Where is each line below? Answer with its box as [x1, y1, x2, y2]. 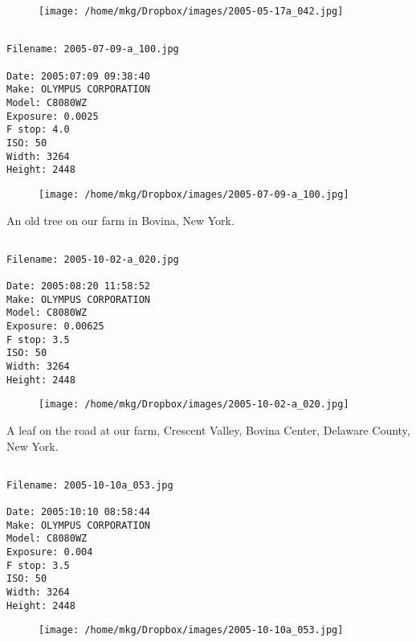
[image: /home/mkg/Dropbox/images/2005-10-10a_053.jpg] [39, 624, 344, 636]
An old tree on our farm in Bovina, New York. [6, 211, 235, 228]
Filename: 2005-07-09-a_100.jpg [6, 43, 179, 55]
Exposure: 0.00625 [6, 321, 104, 333]
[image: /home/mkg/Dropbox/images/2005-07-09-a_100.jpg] [39, 188, 349, 200]
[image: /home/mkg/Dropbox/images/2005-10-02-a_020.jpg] [39, 399, 349, 411]
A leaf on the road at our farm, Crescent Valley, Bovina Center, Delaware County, [6, 422, 410, 438]
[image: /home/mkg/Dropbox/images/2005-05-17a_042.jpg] [39, 6, 344, 17]
